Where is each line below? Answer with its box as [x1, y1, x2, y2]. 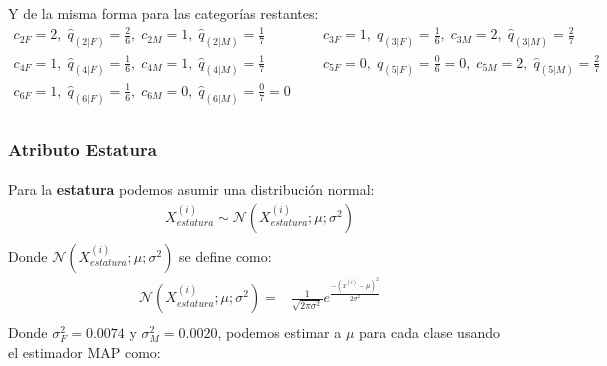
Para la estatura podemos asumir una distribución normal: [8, 179, 375, 200]
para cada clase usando [359, 322, 500, 343]
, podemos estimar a [217, 322, 342, 343]
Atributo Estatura [8, 136, 157, 161]
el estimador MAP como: [8, 341, 161, 362]
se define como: [179, 245, 272, 266]
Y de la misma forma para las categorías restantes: [8, 3, 319, 23]
